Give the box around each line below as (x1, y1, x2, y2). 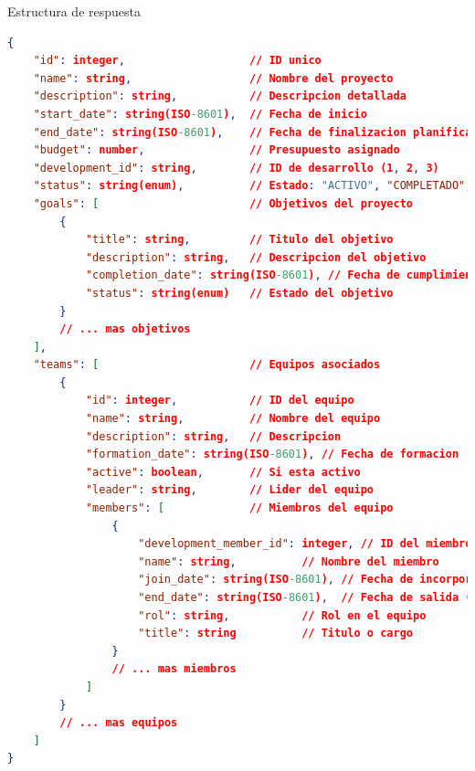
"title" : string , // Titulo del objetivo (85, 233, 394, 247)
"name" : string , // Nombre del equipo (85, 412, 381, 426)
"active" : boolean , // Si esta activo (85, 465, 361, 479)
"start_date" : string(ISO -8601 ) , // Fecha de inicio (33, 107, 367, 121)
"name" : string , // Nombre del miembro (138, 554, 439, 568)
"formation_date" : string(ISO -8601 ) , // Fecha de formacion (85, 448, 459, 461)
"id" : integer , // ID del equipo (85, 394, 354, 407)
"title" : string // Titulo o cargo (138, 627, 413, 640)
